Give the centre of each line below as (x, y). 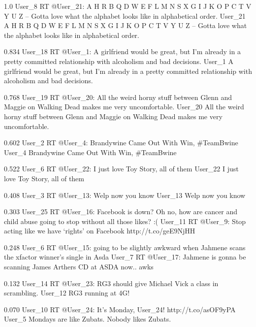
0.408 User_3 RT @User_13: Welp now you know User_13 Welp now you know (125, 195)
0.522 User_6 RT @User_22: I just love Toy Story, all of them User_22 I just (121, 169)
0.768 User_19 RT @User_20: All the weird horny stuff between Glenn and (118, 97)
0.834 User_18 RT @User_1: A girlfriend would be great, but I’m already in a (122, 51)
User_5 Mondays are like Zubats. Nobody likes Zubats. (88, 319)
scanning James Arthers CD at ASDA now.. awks (79, 267)
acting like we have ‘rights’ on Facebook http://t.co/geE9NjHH (100, 231)
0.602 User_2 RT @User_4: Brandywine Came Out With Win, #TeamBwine (121, 143)
